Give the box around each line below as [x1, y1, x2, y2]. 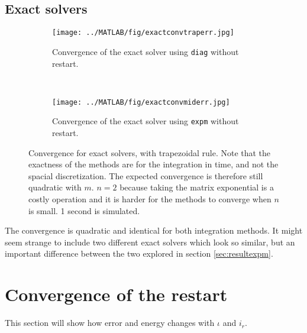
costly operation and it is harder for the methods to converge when [28, 192, 272, 205]
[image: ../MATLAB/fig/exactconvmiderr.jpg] [52, 98, 230, 106]
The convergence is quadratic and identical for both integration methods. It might [5, 224, 303, 237]
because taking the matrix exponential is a [119, 181, 274, 193]
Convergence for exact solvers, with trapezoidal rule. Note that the [28, 146, 271, 159]
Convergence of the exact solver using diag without [52, 45, 239, 57]
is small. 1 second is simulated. [28, 204, 140, 216]
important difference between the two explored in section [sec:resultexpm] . [5, 247, 273, 260]
